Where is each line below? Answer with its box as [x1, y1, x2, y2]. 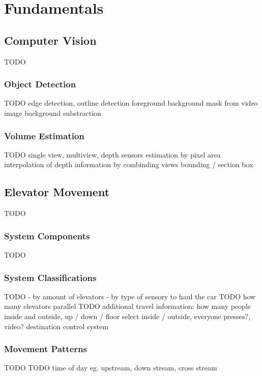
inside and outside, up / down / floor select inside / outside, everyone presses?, [4, 311, 251, 321]
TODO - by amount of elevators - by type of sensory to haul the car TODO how [4, 291, 256, 301]
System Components [4, 229, 90, 242]
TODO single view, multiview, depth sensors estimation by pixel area [4, 149, 221, 160]
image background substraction [4, 107, 101, 118]
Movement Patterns [4, 342, 87, 355]
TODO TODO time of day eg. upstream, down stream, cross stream [4, 362, 217, 373]
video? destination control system [4, 321, 108, 331]
